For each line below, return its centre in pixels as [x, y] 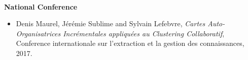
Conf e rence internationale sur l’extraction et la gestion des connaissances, [130, 43]
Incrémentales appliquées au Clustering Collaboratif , [144, 33]
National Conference [41, 6]
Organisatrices [38, 33]
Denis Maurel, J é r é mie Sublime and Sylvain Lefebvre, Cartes [111, 23]
